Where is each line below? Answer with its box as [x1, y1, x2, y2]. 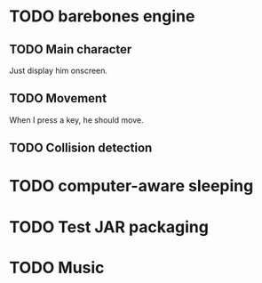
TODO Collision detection [9, 141, 153, 156]
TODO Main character [9, 42, 132, 57]
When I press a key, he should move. [9, 114, 144, 125]
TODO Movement [9, 91, 107, 106]
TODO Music [9, 257, 105, 278]
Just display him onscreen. [9, 65, 108, 76]
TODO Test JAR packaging [9, 216, 209, 237]
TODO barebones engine [9, 6, 195, 27]
